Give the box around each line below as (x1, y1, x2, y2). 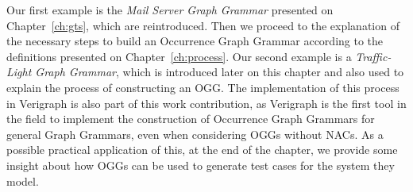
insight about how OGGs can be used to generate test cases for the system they (6, 156, 395, 173)
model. (6, 172, 39, 189)
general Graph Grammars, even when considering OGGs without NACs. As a (6, 125, 384, 142)
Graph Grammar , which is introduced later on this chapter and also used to (35, 63, 404, 80)
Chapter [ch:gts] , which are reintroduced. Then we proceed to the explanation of (6, 17, 399, 33)
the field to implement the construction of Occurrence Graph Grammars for (6, 110, 375, 127)
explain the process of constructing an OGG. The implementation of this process (6, 79, 399, 95)
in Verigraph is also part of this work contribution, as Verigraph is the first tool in (6, 94, 407, 111)
